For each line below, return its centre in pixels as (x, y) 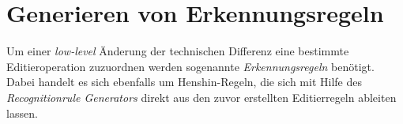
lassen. (22, 113)
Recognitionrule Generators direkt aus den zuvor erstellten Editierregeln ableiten (201, 97)
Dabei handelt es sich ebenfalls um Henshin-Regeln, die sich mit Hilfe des (184, 82)
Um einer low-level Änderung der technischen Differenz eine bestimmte (178, 51)
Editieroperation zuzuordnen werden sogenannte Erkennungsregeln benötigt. (190, 66)
